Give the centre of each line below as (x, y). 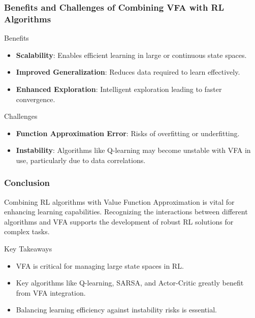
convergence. (36, 99)
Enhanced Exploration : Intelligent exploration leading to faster (119, 89)
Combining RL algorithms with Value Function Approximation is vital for (119, 201)
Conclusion (27, 183)
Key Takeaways (28, 249)
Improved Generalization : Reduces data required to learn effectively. (128, 72)
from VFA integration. (51, 292)
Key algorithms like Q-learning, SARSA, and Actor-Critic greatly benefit (130, 283)
